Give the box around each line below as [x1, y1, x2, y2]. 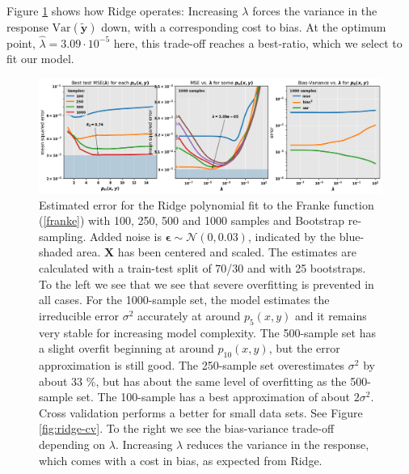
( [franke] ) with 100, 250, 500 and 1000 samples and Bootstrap [39, 212, 345, 229]
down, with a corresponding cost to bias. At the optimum [101, 18, 386, 35]
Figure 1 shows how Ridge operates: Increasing [6, 2, 238, 19]
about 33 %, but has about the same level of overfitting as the [39, 372, 347, 389]
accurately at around [137, 307, 241, 324]
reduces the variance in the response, [186, 435, 369, 452]
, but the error [268, 340, 340, 357]
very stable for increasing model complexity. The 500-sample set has [39, 324, 376, 341]
